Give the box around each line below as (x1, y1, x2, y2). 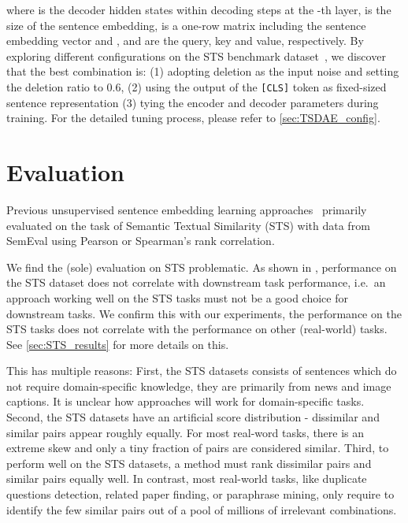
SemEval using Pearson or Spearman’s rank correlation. (6, 232, 275, 249)
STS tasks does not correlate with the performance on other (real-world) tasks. (6, 321, 388, 337)
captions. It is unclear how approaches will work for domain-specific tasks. (6, 393, 365, 410)
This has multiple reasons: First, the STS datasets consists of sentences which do (6, 362, 397, 379)
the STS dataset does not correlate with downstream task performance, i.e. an (6, 274, 386, 291)
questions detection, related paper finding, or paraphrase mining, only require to (6, 486, 395, 503)
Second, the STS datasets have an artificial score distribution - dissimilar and (6, 409, 380, 425)
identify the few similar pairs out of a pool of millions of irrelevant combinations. (6, 501, 397, 517)
